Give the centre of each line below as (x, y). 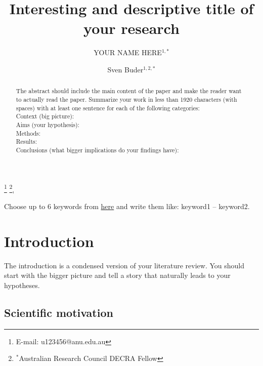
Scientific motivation (59, 312)
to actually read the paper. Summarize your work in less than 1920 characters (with (126, 99)
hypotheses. (22, 285)
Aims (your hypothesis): (48, 124)
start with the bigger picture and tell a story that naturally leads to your (117, 275)
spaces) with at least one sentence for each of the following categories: (108, 108)
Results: (27, 141)
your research (131, 28)
